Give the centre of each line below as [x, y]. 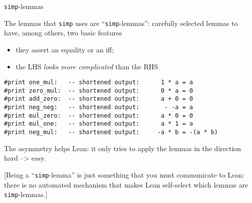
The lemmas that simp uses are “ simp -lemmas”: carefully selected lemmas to [121, 23]
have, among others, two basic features [63, 33]
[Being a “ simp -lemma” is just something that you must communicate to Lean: [124, 174]
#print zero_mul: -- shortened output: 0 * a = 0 [99, 91]
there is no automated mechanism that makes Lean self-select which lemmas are [126, 184]
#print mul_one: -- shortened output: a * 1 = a [99, 124]
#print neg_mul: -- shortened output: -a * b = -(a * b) [111, 132]
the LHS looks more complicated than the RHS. [88, 66]
